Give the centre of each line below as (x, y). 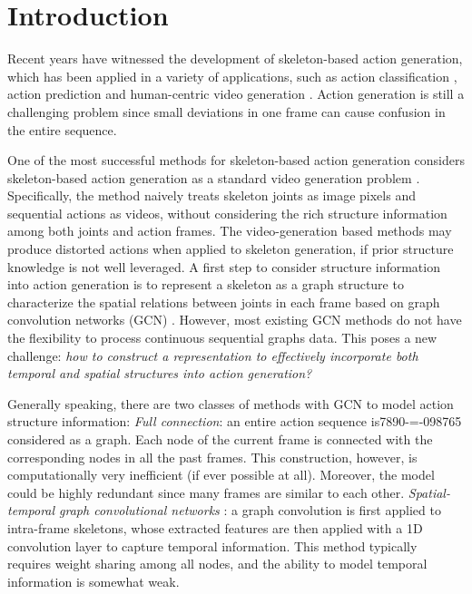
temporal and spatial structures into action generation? (160, 373)
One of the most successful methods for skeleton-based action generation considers (236, 160)
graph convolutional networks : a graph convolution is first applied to (250, 510)
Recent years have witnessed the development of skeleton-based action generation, (235, 58)
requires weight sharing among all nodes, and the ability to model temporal (217, 564)
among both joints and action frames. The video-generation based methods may (230, 231)
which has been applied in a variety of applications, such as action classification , (232, 76)
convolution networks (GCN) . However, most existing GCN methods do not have (235, 320)
